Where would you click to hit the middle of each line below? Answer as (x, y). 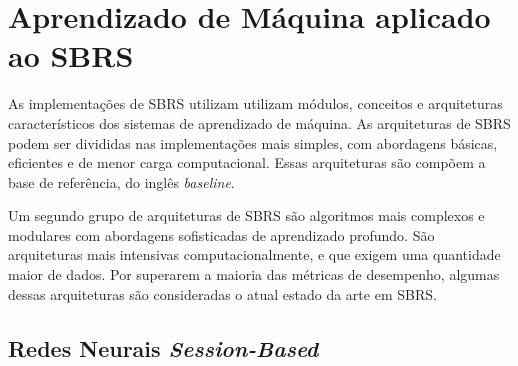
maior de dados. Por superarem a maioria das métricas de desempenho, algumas (254, 274)
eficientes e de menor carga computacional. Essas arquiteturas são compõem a (247, 162)
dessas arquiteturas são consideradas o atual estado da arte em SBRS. (222, 293)
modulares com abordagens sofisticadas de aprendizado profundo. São (221, 234)
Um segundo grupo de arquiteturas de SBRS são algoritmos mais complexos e (246, 215)
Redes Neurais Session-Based (163, 347)
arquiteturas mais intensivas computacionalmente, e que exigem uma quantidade (254, 254)
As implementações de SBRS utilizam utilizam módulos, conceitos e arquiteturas (255, 103)
